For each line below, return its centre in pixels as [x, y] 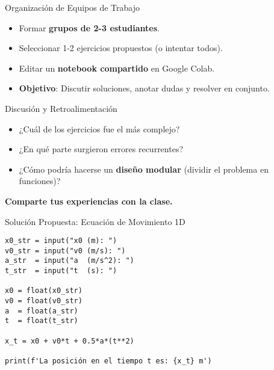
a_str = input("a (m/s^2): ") [70, 261]
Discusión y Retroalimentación [61, 108]
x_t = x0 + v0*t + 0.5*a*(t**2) [70, 341]
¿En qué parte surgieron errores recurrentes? [101, 149]
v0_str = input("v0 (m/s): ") [65, 251]
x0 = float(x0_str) [44, 291]
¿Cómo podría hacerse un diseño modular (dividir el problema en [144, 169]
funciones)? [40, 181]
